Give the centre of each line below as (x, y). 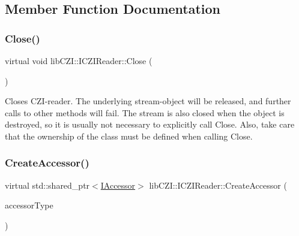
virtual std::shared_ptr (47, 185)
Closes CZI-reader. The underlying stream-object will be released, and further (148, 101)
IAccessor (118, 185)
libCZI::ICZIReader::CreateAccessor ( (218, 185)
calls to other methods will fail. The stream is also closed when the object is (145, 112)
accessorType (29, 205)
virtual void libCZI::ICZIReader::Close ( (79, 60)
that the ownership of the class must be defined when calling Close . (129, 136)
